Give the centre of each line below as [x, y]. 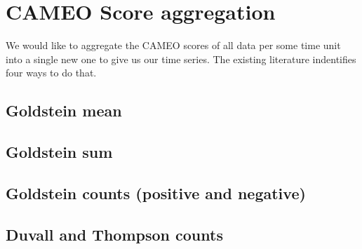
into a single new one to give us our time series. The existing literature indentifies [181, 59]
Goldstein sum [59, 152]
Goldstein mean [64, 110]
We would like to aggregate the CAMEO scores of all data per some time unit [173, 45]
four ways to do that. [51, 73]
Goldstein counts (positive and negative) [156, 193]
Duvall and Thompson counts [114, 234]
